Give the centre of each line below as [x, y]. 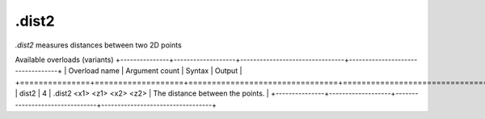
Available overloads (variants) [64, 59]
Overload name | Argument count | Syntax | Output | [155, 71]
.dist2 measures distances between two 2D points [98, 45]
